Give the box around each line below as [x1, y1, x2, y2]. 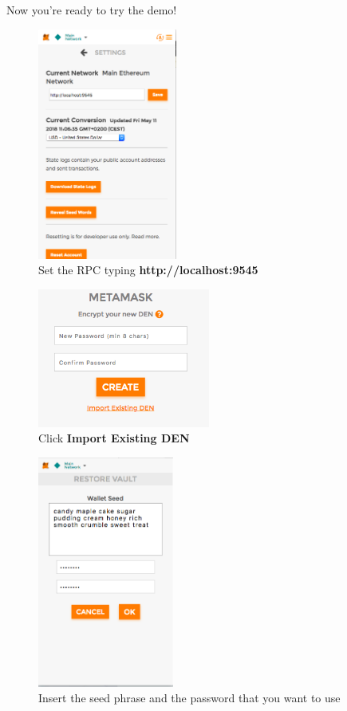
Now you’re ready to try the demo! [6, 2, 177, 18]
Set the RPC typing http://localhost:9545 [38, 261, 258, 278]
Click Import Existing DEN [38, 430, 190, 446]
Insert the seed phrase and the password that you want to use [38, 689, 341, 706]
